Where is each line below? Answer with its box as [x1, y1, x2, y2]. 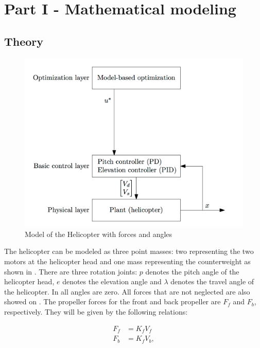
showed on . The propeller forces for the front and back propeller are [4, 296, 221, 307]
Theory [4, 33, 44, 49]
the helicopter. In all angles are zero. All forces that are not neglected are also [4, 286, 250, 297]
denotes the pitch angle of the [145, 266, 239, 277]
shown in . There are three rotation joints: [4, 266, 137, 277]
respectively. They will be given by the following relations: [4, 306, 188, 317]
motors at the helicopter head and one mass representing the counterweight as [4, 256, 251, 267]
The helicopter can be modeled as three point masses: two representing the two [4, 246, 254, 257]
